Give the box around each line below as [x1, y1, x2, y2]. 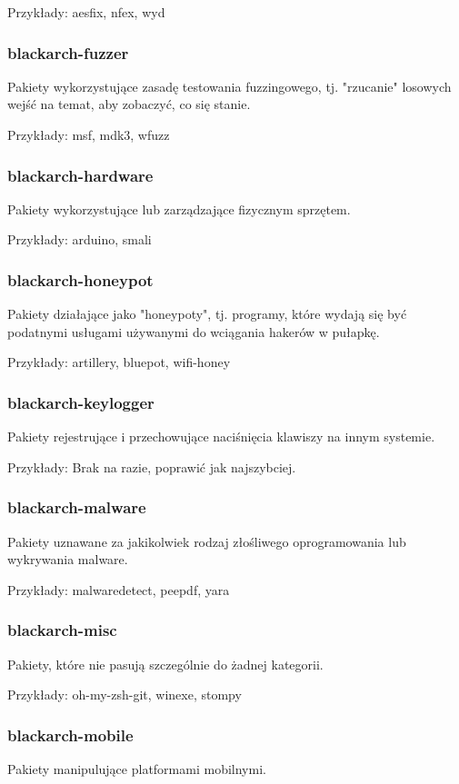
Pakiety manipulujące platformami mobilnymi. [7, 759, 266, 779]
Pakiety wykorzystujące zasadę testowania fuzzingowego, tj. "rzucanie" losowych [7, 76, 452, 95]
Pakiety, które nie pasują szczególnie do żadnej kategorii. [7, 654, 324, 673]
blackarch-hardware [7, 164, 154, 186]
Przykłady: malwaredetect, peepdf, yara [7, 580, 230, 599]
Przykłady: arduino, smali [7, 230, 152, 249]
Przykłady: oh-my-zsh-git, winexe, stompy [7, 685, 242, 704]
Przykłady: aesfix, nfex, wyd [7, 3, 165, 21]
